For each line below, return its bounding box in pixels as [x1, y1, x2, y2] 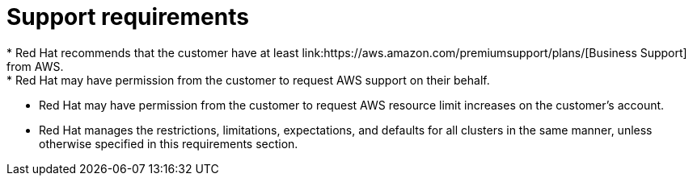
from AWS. [6, 59, 64, 73]
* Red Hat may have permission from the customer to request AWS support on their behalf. [6, 72, 490, 87]
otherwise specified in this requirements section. [39, 136, 298, 151]
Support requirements [6, 3, 249, 31]
